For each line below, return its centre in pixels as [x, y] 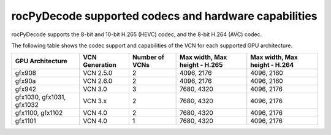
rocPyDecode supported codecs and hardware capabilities [165, 16]
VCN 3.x [95, 101]
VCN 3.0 [95, 89]
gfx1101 [25, 121]
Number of [148, 57]
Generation [100, 65]
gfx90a [25, 81]
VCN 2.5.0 [98, 73]
